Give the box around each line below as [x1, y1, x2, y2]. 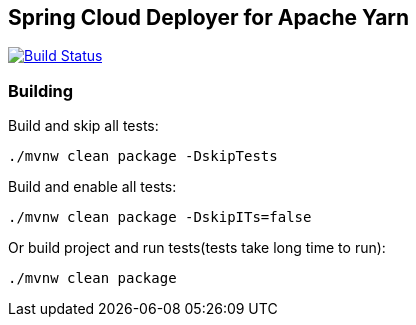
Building [8, 80, 74, 101]
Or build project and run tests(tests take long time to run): [8, 239, 386, 257]
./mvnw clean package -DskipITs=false [8, 209, 312, 226]
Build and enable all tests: [8, 178, 177, 196]
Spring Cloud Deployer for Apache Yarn [8, 5, 410, 30]
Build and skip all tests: [8, 117, 159, 135]
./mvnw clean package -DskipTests [8, 148, 278, 165]
